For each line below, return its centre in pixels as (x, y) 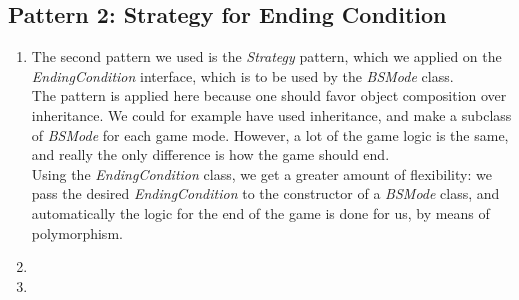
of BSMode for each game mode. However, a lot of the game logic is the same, (270, 134)
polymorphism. (77, 232)
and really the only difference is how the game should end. (210, 154)
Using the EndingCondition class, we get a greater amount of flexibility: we (261, 173)
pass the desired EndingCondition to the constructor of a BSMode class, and (265, 193)
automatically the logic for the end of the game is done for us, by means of (260, 212)
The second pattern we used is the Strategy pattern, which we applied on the (266, 56)
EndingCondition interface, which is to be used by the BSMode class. (242, 75)
